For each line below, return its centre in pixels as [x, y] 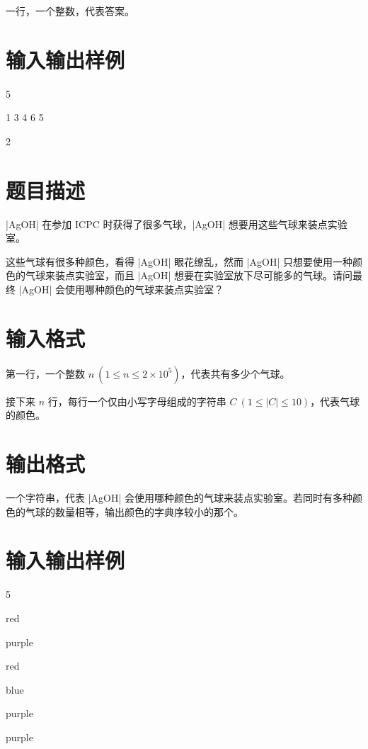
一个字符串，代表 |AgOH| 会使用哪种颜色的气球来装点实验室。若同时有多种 [179, 498]
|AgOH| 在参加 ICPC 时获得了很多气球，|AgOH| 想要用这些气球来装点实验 [177, 224]
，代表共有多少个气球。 [235, 373]
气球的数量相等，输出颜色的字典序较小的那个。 [134, 511]
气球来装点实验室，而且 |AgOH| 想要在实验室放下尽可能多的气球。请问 [189, 275]
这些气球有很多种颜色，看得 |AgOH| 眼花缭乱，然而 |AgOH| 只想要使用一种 [179, 261]
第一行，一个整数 [45, 373]
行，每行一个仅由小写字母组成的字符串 [137, 401]
